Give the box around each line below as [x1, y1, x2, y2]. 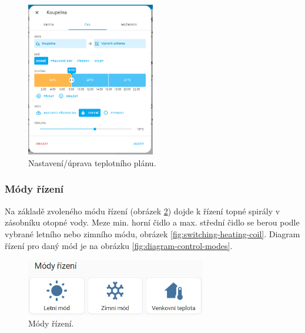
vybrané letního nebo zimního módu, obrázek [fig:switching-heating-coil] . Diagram [5, 227, 300, 240]
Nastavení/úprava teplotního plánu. [28, 156, 156, 169]
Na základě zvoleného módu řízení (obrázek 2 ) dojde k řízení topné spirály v [5, 204, 280, 217]
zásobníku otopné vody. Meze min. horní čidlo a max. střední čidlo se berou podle [5, 216, 300, 228]
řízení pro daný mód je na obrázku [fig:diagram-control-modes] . [5, 239, 233, 251]
